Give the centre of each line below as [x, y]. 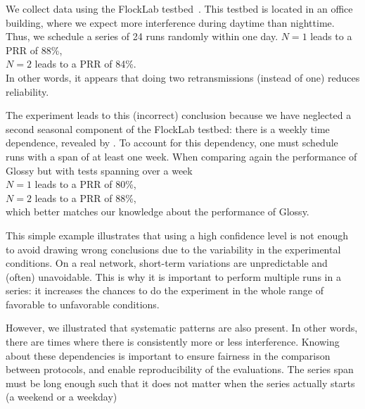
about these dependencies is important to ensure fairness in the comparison [168, 355]
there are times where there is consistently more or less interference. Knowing [173, 342]
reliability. [27, 91]
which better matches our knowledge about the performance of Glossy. [158, 212]
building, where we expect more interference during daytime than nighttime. [170, 22]
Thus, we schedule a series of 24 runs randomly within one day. [142, 36]
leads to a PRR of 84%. [85, 64]
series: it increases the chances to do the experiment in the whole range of [165, 290]
